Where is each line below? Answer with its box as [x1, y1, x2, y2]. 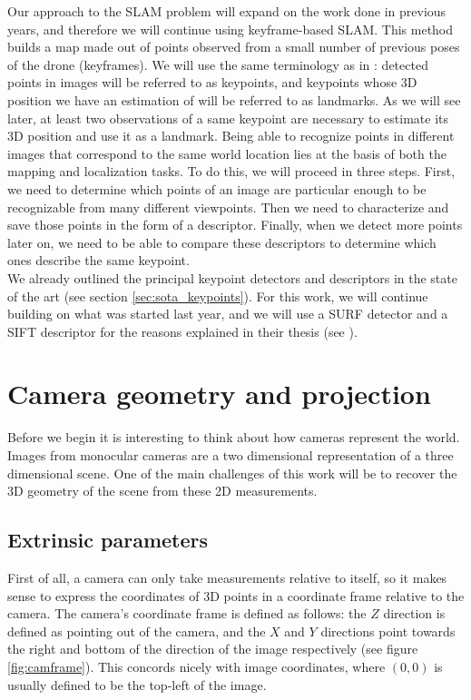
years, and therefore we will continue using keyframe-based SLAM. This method [7, 19, 454, 38]
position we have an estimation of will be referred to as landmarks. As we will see [7, 90, 461, 109]
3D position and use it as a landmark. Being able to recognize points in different [7, 126, 455, 145]
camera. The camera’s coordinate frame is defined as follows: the [7, 604, 367, 623]
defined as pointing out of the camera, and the [7, 621, 266, 640]
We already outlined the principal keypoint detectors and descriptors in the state [7, 268, 457, 287]
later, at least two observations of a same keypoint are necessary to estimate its [7, 108, 449, 127]
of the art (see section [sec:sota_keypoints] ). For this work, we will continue [7, 286, 428, 305]
